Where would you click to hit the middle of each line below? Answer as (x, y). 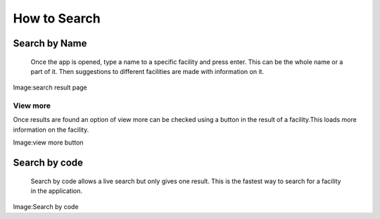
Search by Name (50, 43)
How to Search (57, 18)
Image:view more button (48, 143)
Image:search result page (50, 87)
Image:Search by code (46, 207)
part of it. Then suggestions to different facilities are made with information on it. (147, 71)
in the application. (57, 191)
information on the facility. (51, 130)
